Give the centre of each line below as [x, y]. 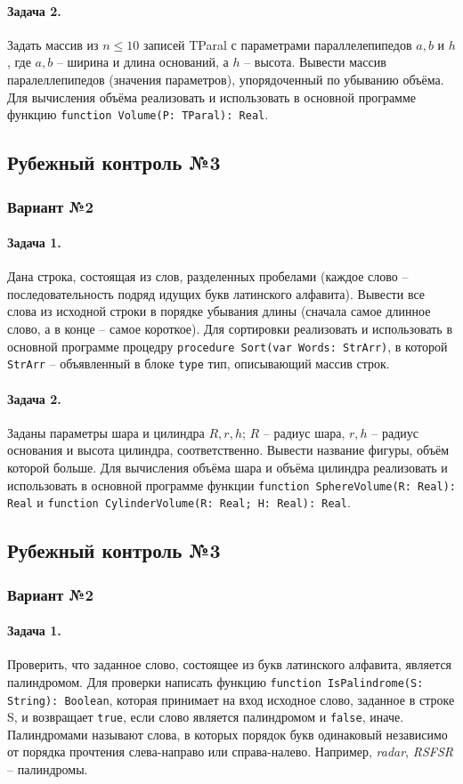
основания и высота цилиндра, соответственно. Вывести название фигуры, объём [228, 450]
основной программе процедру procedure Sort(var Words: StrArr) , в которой [227, 346]
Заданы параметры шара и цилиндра [106, 432]
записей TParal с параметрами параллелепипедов [277, 44]
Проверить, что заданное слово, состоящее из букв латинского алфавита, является [230, 664]
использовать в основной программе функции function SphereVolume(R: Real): [231, 485]
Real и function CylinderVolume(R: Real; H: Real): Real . [179, 502]
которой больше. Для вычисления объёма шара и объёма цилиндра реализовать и [227, 467]
